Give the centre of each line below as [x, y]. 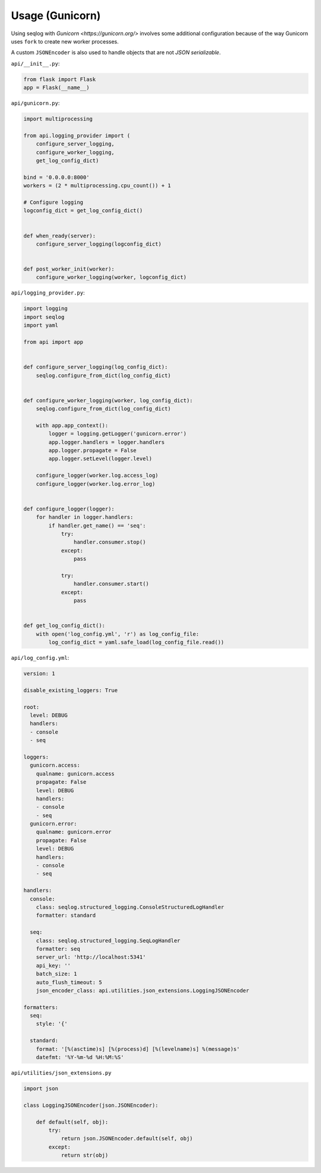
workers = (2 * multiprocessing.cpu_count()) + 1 [97, 186]
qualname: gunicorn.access [75, 774]
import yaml [41, 325]
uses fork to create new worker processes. [65, 41]
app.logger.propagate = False [92, 451]
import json [41, 1088]
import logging [45, 309]
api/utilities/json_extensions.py [61, 1073]
